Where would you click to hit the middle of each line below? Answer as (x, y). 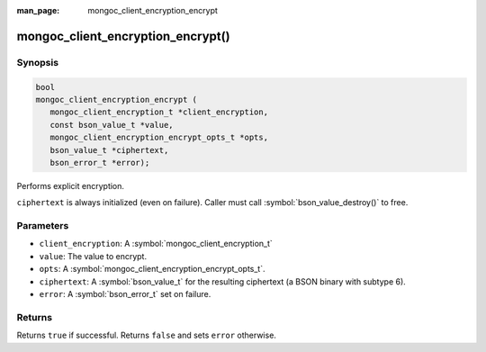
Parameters (43, 226)
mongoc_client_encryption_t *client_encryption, (159, 112)
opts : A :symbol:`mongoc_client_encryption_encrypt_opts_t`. (152, 269)
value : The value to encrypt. (93, 256)
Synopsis (37, 62)
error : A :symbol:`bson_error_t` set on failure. (125, 293)
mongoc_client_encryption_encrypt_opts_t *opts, (159, 138)
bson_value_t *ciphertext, (109, 150)
